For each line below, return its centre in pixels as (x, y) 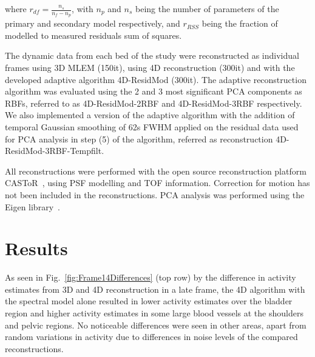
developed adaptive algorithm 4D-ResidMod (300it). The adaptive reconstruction (156, 79)
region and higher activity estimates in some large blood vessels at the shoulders (154, 313)
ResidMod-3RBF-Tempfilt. (55, 151)
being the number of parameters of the (207, 8)
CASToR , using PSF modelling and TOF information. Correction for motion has (157, 183)
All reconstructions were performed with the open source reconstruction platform (156, 171)
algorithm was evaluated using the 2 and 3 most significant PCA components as (154, 91)
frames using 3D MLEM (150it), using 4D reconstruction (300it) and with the (150, 68)
